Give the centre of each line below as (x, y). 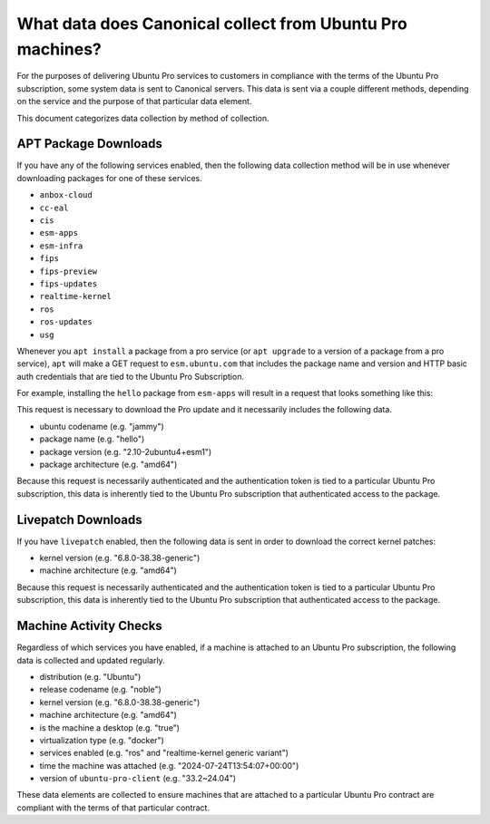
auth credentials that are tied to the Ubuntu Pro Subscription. (131, 376)
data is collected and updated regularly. (91, 660)
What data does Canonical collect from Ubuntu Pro (212, 24)
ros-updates (66, 322)
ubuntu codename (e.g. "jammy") (102, 426)
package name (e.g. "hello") (92, 439)
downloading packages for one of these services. (110, 178)
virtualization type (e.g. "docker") (102, 740)
